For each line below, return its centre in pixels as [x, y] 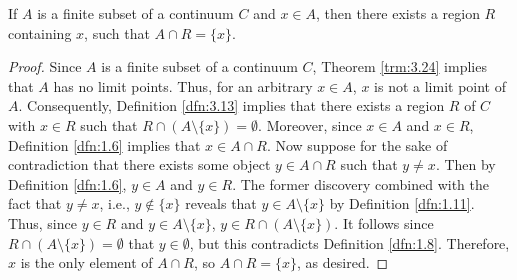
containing [40, 32]
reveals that [221, 203]
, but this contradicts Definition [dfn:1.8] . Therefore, [349, 242]
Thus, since [42, 222]
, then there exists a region [397, 13]
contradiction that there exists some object [139, 164]
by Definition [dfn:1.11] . [402, 203]
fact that [35, 203]
